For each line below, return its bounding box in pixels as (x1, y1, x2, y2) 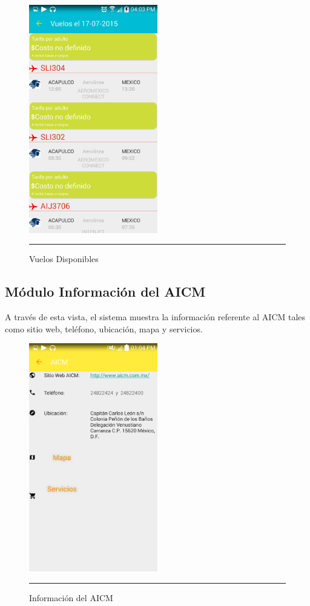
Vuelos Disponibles (29, 252, 99, 265)
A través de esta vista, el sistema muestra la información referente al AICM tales (5, 311, 306, 323)
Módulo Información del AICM (5, 282, 206, 301)
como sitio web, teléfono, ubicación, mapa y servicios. (5, 322, 203, 335)
